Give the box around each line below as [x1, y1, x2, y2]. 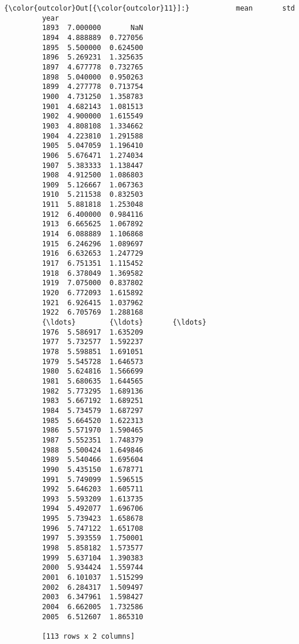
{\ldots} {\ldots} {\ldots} [42, 318, 207, 326]
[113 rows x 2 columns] [42, 632, 135, 640]
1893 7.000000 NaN [42, 24, 144, 32]
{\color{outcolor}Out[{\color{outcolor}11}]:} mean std [4, 4, 295, 12]
